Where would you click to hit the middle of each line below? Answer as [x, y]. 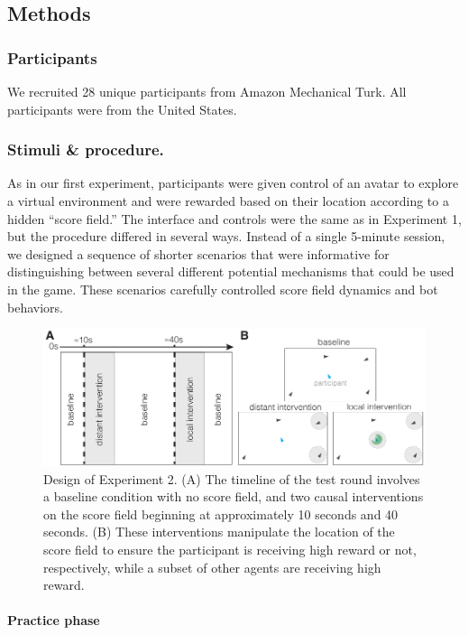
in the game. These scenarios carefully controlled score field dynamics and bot [223, 289]
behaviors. [35, 307]
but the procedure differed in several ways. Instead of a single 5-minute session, [226, 236]
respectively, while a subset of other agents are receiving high [212, 567]
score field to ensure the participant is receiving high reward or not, [230, 549]
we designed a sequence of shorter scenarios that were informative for [198, 253]
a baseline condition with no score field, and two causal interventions [234, 496]
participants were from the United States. [122, 109]
